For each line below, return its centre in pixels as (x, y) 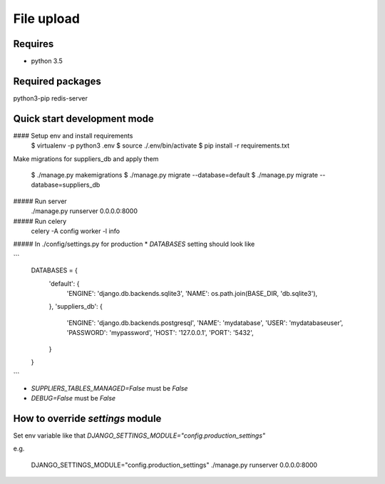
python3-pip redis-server (51, 98)
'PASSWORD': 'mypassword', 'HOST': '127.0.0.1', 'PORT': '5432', (160, 333)
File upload (46, 19)
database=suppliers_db (66, 185)
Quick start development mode (84, 119)
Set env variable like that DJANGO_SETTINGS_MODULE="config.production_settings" (139, 436)
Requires (34, 44)
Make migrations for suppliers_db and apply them (86, 159)
